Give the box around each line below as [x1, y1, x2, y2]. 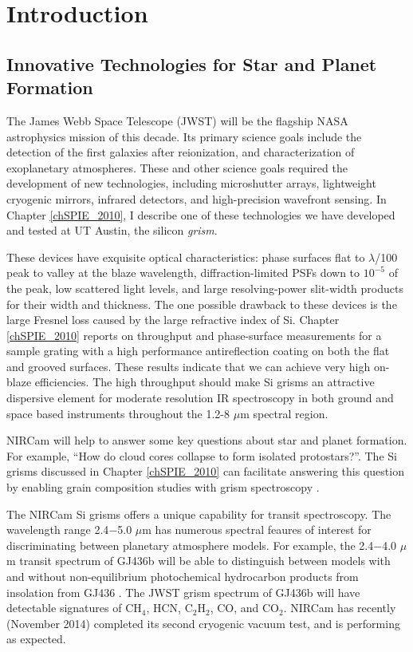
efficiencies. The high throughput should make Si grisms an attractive [34, 373, 375, 390]
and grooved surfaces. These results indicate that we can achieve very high [6, 358, 371, 374]
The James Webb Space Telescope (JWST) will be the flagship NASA [6, 112, 348, 128]
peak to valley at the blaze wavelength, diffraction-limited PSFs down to [6, 264, 360, 281]
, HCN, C [146, 599, 193, 616]
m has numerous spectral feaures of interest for [142, 521, 372, 538]
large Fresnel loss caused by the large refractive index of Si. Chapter [6, 311, 340, 328]
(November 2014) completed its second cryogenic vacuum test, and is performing [6, 614, 400, 631]
